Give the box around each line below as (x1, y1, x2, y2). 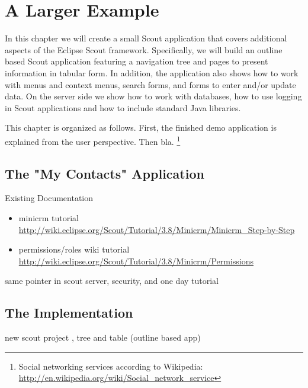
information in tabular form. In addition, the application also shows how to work (5, 66, 299, 79)
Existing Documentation (5, 192, 94, 204)
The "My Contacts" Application (5, 164, 204, 182)
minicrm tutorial (18, 211, 79, 224)
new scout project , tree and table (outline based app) (5, 331, 201, 344)
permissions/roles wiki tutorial (18, 243, 130, 256)
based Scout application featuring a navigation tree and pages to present (5, 55, 268, 67)
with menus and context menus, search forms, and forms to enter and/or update (5, 78, 296, 90)
